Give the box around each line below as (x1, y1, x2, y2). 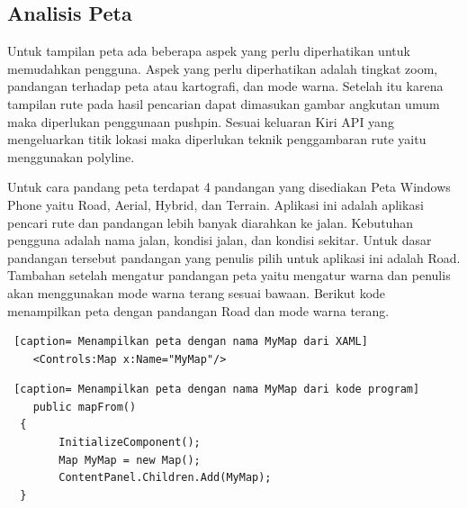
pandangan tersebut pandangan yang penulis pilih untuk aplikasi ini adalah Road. (7, 248, 461, 267)
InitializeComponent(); (58, 436, 201, 449)
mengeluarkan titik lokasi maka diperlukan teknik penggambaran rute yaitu (7, 130, 427, 149)
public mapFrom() (32, 400, 137, 413)
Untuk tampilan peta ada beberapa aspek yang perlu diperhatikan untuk (7, 41, 410, 60)
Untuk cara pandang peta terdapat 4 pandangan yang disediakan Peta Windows (7, 177, 451, 196)
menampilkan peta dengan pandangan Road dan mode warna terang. (7, 301, 390, 320)
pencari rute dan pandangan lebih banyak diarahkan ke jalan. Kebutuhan (7, 213, 413, 231)
